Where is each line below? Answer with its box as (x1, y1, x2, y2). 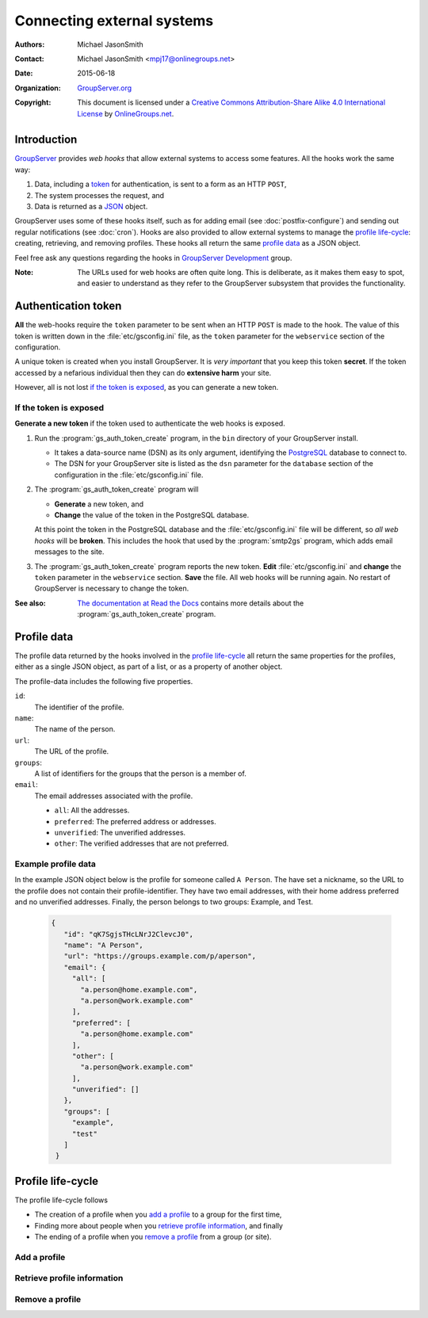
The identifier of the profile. (34, 702, 124, 712)
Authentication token (14, 300, 122, 313)
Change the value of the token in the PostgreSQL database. (54, 510, 250, 520)
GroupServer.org (77, 83, 132, 93)
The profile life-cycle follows (14, 1195, 109, 1205)
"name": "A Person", (63, 941, 144, 950)
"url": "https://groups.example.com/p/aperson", (63, 952, 257, 961)
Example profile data (14, 858, 97, 869)
